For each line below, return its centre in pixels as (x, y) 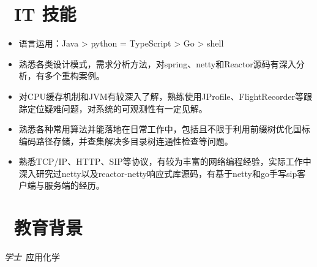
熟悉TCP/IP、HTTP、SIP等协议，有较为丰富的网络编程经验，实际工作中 (165, 161)
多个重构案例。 (74, 76)
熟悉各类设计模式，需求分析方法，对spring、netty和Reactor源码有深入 (157, 63)
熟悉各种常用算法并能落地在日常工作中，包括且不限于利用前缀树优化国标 (164, 129)
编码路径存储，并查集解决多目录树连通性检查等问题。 (126, 141)
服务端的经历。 (74, 185)
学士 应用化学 (32, 257)
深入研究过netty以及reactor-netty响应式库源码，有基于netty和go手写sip (158, 173)
